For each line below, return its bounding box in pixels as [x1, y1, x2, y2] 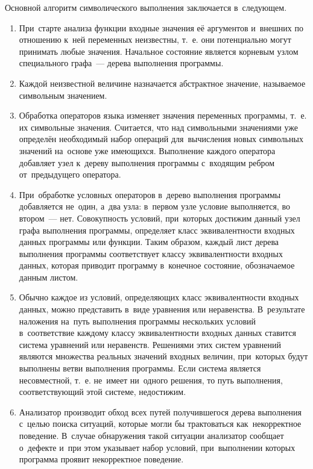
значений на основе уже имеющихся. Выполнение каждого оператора [19, 144, 276, 157]
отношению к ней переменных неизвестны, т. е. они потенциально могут [19, 33, 291, 46]
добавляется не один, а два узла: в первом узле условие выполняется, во [19, 200, 290, 213]
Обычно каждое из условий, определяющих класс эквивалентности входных [19, 291, 299, 303]
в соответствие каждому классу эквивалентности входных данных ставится [19, 326, 296, 339]
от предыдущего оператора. [19, 168, 121, 181]
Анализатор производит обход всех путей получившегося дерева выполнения [19, 405, 302, 418]
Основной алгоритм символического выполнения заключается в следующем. [5, 1, 287, 13]
